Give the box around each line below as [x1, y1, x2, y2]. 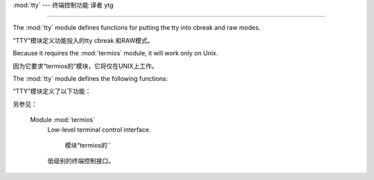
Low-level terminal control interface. [47, 125, 152, 134]
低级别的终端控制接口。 [47, 156, 114, 165]
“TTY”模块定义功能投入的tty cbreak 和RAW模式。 [12, 36, 154, 44]
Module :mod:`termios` [30, 116, 96, 124]
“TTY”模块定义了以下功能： [12, 87, 91, 96]
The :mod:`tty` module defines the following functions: [12, 74, 168, 82]
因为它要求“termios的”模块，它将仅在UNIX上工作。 [12, 62, 159, 70]
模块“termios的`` [64, 141, 112, 149]
